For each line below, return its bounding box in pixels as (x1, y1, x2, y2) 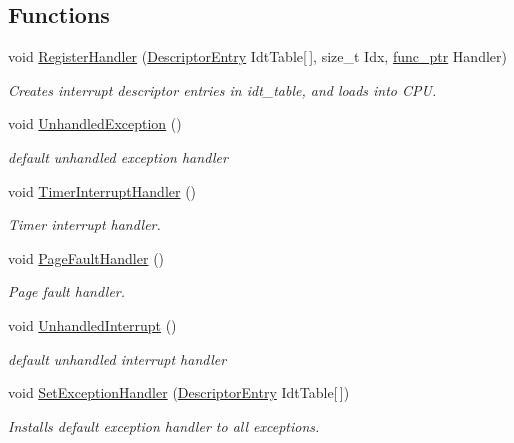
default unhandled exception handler (8, 146, 228, 167)
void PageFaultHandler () (8, 247, 165, 268)
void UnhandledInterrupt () (8, 314, 177, 335)
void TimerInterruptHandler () (8, 180, 197, 201)
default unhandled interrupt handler (8, 348, 227, 369)
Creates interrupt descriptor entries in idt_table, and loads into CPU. (8, 79, 437, 100)
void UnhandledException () (8, 113, 182, 134)
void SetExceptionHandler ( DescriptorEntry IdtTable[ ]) (8, 382, 350, 403)
